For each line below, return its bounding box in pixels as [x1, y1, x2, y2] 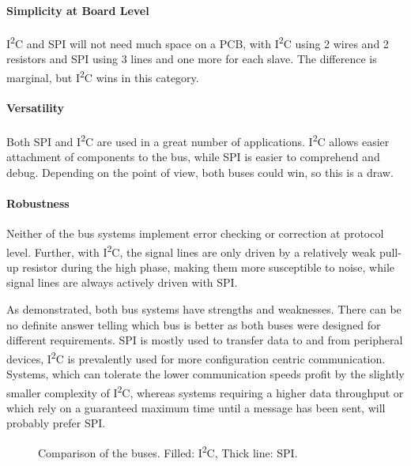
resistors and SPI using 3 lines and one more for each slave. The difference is [6, 51, 377, 67]
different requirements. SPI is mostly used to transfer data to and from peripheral [6, 332, 403, 348]
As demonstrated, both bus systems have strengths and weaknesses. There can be [6, 300, 402, 317]
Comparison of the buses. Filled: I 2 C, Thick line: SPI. [38, 442, 298, 460]
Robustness [6, 194, 70, 211]
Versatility [6, 100, 64, 116]
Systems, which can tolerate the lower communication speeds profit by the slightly [6, 365, 405, 381]
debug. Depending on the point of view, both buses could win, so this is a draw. [6, 163, 394, 180]
